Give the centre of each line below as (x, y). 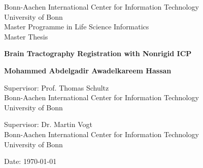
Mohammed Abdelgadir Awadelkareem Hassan (88, 70)
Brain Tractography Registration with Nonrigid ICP (98, 53)
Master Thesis (26, 36)
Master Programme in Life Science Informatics (77, 27)
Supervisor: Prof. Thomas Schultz (57, 87)
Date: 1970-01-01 (30, 161)
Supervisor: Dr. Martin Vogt (48, 124)
